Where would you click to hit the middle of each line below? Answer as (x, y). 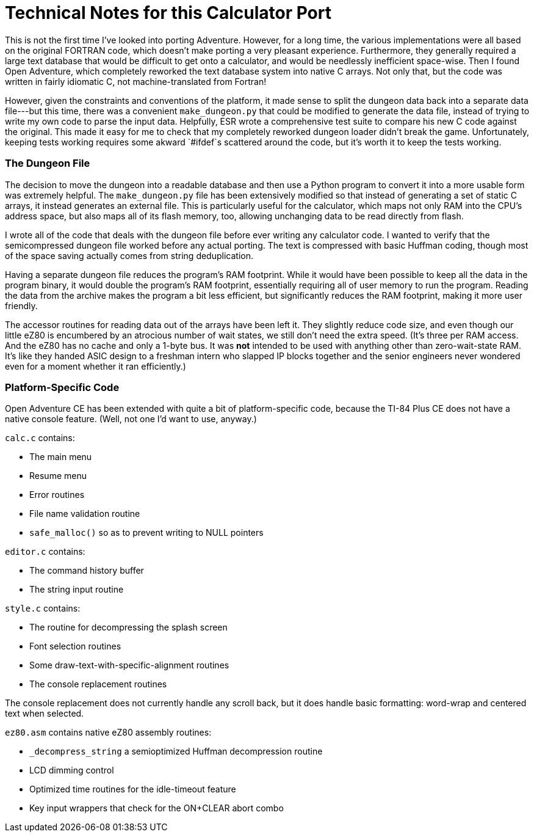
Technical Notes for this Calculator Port (168, 13)
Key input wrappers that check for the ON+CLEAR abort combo (157, 808)
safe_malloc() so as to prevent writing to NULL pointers (146, 533)
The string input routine (77, 590)
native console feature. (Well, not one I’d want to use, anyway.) (131, 419)
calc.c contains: (40, 438)
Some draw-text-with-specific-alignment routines (129, 665)
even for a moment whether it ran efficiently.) (96, 366)
